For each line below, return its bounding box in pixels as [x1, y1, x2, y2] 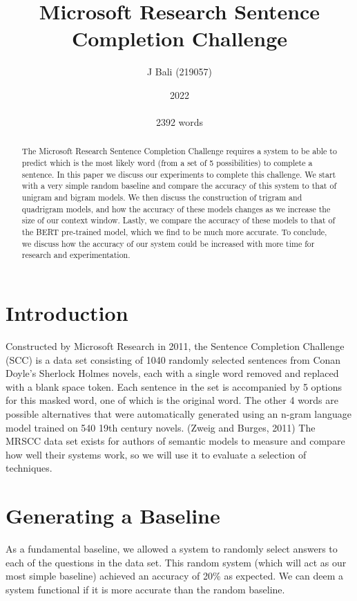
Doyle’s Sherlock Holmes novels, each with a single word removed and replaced [6, 366, 339, 380]
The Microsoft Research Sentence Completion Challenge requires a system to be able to [21, 145, 337, 157]
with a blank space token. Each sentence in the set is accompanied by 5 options [6, 379, 342, 394]
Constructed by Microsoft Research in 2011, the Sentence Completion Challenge [6, 338, 345, 353]
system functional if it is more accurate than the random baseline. [6, 582, 285, 596]
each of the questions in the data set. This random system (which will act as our [6, 555, 347, 569]
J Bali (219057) [146, 64, 213, 79]
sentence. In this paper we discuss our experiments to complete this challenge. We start [21, 168, 336, 180]
